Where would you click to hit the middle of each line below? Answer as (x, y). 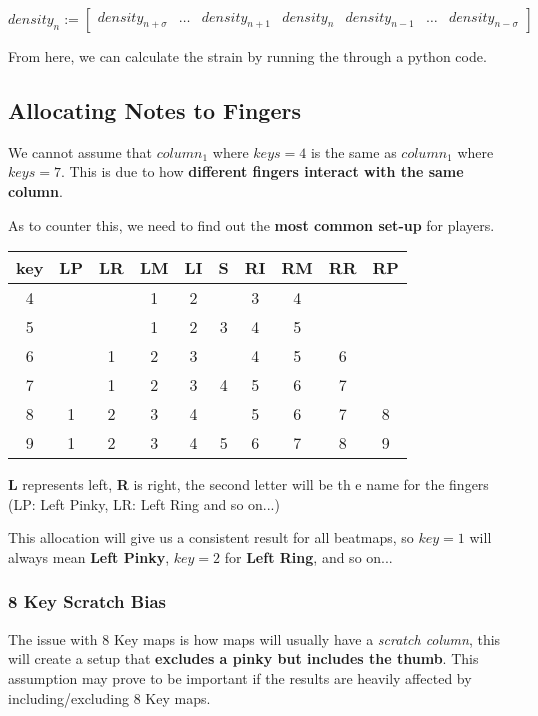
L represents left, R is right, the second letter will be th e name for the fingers (248, 484)
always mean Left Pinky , (89, 556)
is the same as (353, 151)
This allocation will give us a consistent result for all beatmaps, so (211, 537)
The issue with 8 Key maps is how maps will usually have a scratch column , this (254, 638)
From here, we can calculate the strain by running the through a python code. (247, 56)
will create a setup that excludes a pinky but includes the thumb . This (243, 658)
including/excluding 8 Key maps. (109, 697)
